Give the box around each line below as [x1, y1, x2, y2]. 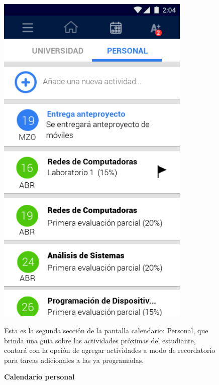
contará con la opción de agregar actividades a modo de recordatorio [4, 345, 215, 355]
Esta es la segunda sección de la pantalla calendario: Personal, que [4, 325, 208, 336]
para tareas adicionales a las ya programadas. [4, 354, 144, 365]
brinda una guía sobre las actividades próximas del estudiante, [4, 335, 196, 345]
